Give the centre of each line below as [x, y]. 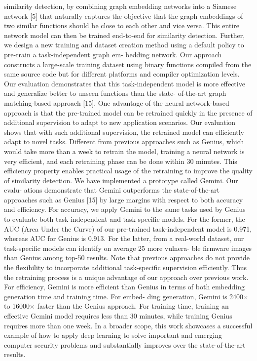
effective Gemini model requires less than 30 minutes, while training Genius [118, 316]
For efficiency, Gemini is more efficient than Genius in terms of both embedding [124, 287]
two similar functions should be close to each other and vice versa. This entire [122, 25]
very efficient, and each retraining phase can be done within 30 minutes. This [121, 161]
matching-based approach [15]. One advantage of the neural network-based [117, 102]
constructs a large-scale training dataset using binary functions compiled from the [128, 64]
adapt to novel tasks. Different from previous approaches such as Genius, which [124, 141]
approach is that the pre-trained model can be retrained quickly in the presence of [128, 112]
